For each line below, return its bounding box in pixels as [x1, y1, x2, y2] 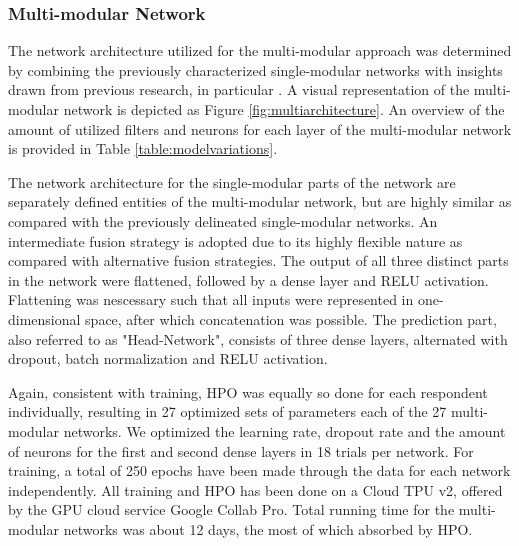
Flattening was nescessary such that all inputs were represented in [8, 289, 414, 310]
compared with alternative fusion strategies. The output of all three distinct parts [8, 250, 509, 271]
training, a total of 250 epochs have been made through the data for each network [8, 460, 511, 481]
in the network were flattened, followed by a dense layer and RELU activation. [8, 269, 489, 290]
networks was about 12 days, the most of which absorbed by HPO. [63, 518, 473, 539]
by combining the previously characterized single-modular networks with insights [8, 59, 503, 80]
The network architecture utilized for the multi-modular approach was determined [8, 40, 512, 61]
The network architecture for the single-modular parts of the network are [8, 171, 456, 192]
